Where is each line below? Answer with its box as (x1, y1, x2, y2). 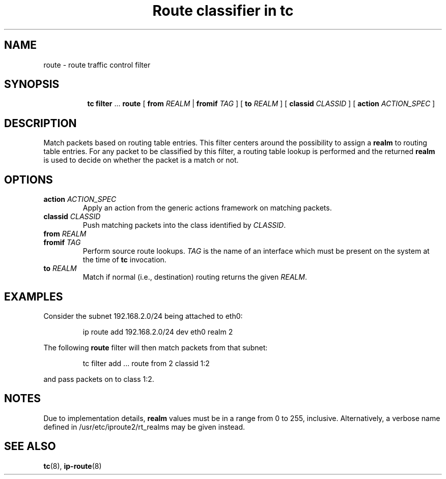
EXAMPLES (4, 290, 63, 303)
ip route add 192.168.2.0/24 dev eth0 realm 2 (82, 327, 233, 336)
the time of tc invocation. (82, 255, 166, 264)
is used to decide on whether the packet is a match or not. (43, 156, 239, 165)
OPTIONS (4, 173, 53, 186)
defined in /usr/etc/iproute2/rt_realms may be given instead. (43, 422, 245, 431)
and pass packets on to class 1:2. (43, 374, 154, 383)
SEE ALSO (4, 440, 56, 453)
